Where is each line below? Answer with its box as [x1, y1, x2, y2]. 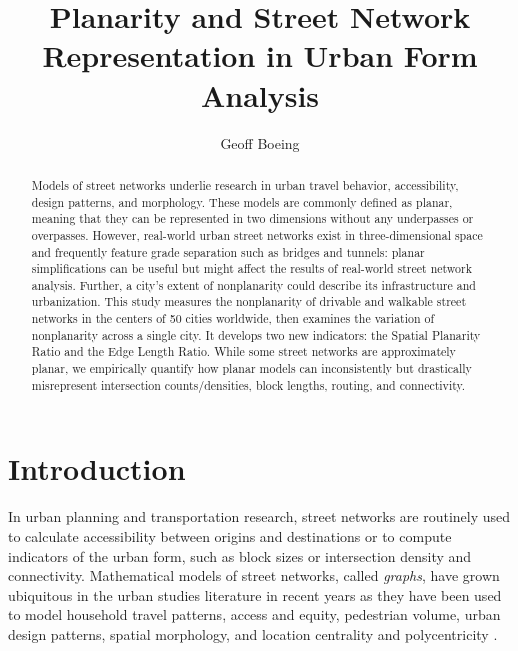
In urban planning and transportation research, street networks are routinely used [8, 506, 511, 527]
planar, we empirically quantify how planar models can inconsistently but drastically [31, 360, 472, 377]
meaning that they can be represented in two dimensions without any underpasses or [31, 210, 474, 227]
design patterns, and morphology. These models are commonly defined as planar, [31, 193, 453, 210]
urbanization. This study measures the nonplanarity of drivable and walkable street [31, 293, 467, 310]
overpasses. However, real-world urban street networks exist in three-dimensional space [31, 226, 483, 243]
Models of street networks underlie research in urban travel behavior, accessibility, [31, 176, 459, 193]
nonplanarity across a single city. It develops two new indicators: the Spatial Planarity [31, 326, 481, 343]
